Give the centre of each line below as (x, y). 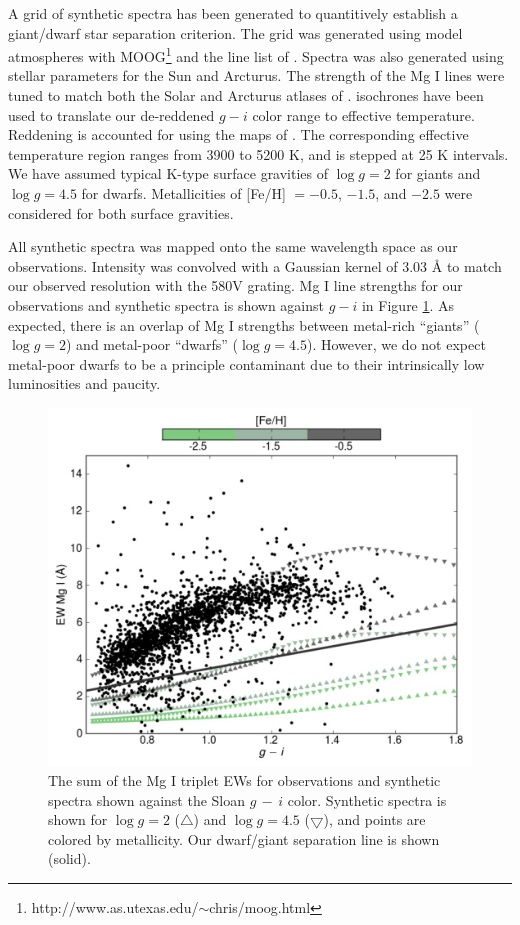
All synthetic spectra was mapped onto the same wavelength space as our (233, 246)
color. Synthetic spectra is (367, 799)
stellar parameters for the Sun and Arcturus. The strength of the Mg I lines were (256, 75)
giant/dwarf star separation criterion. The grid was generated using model (235, 32)
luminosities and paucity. (84, 383)
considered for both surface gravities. (121, 212)
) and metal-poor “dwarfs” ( (152, 344)
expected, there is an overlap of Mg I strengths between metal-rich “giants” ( (244, 324)
